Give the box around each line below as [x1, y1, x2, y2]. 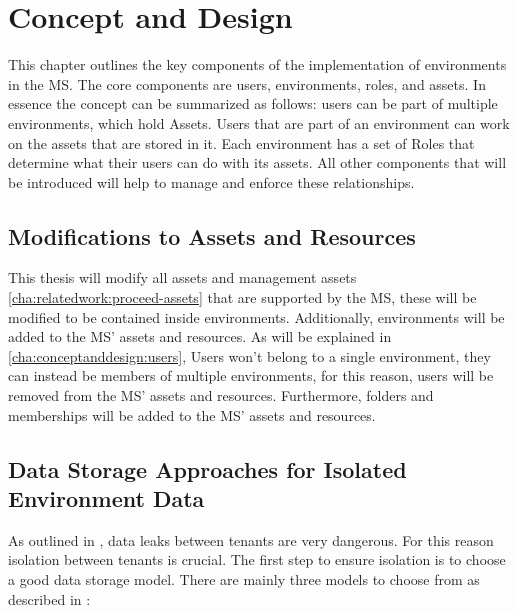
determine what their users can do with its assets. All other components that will [8, 152, 507, 173]
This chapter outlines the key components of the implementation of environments [8, 54, 507, 75]
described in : [8, 588, 91, 609]
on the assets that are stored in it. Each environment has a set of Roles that [8, 132, 475, 153]
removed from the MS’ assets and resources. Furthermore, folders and [8, 385, 434, 406]
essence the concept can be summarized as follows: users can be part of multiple [8, 93, 498, 114]
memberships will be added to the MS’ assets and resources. [8, 404, 376, 425]
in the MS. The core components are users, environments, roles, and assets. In [8, 73, 486, 94]
